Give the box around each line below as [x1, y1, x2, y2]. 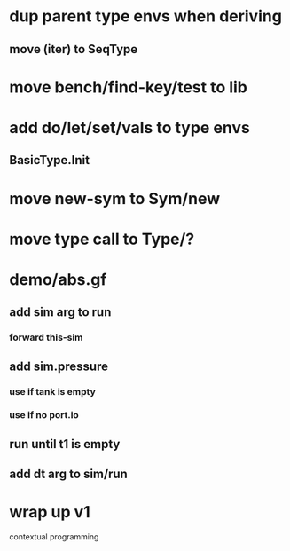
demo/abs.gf [9, 269, 107, 289]
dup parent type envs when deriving [9, 6, 282, 27]
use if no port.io [9, 409, 80, 421]
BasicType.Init [9, 153, 90, 168]
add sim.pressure [9, 358, 109, 374]
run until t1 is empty [9, 437, 121, 452]
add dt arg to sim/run [9, 467, 129, 482]
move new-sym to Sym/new [9, 188, 221, 209]
